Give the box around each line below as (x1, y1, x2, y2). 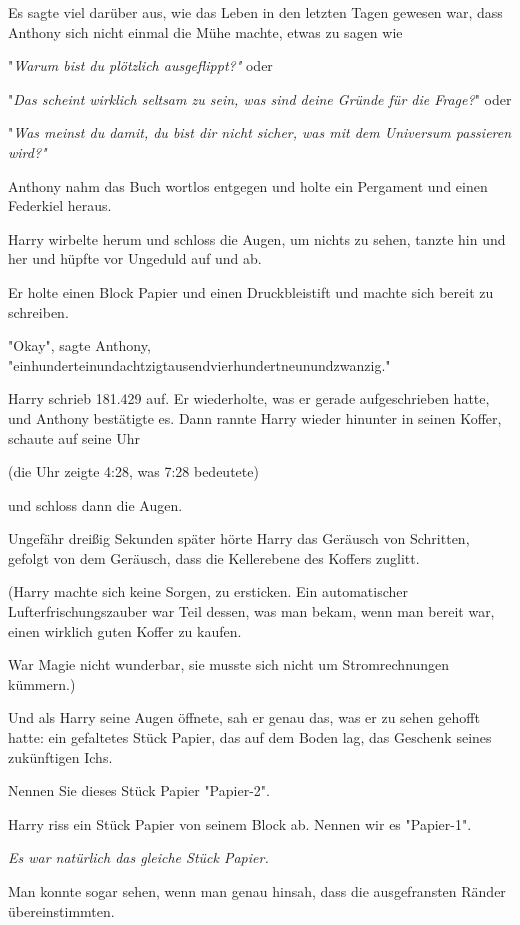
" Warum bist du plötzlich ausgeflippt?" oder (8, 55, 273, 76)
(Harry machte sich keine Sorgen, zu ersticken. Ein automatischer (8, 581, 408, 602)
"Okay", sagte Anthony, (8, 335, 151, 356)
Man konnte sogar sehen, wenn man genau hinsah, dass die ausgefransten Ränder (8, 881, 506, 901)
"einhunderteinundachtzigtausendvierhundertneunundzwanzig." (8, 354, 391, 375)
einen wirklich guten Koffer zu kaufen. (8, 620, 242, 641)
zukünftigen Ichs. (8, 746, 113, 767)
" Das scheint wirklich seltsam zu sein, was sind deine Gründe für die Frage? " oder (8, 88, 512, 109)
